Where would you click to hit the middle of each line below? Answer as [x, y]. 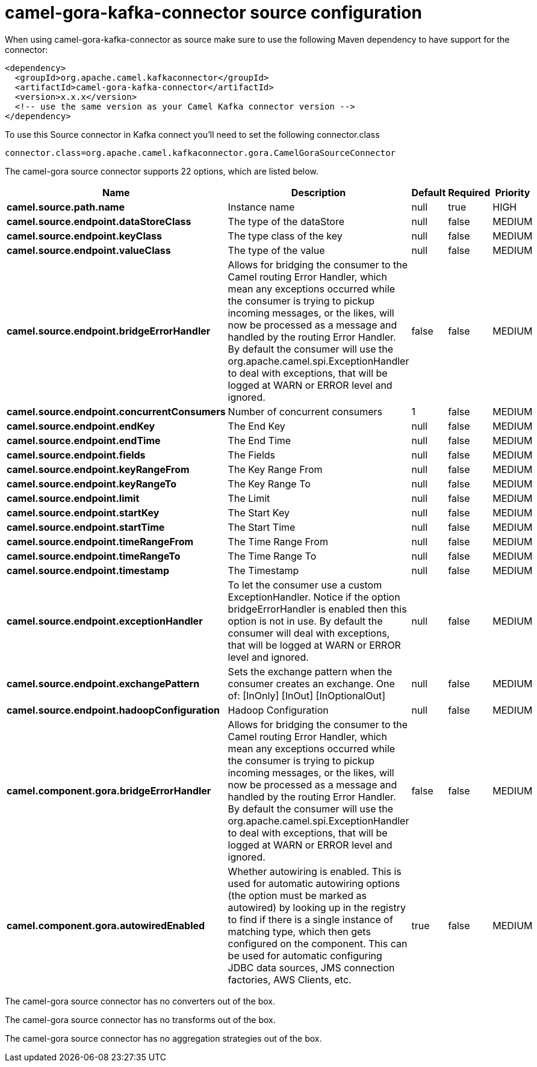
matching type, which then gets [299, 931]
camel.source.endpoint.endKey [81, 426]
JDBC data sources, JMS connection [311, 967]
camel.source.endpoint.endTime [84, 440]
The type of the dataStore [286, 221]
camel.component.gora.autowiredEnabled [106, 925]
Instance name [261, 207]
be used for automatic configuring [305, 955]
